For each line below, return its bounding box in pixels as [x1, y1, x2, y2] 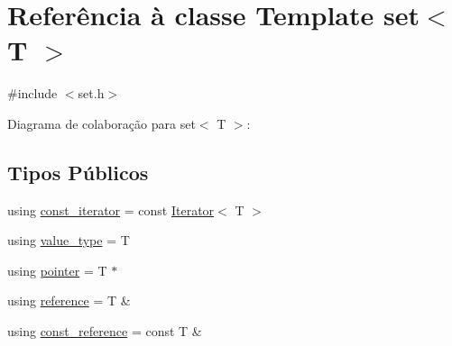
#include [7, 84, 58, 103]
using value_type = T [7, 231, 130, 250]
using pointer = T [7, 260, 107, 279]
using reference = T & [7, 291, 131, 310]
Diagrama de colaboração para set [7, 114, 196, 132]
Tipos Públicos [7, 158, 149, 186]
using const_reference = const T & [7, 322, 202, 341]
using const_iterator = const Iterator [7, 200, 215, 219]
